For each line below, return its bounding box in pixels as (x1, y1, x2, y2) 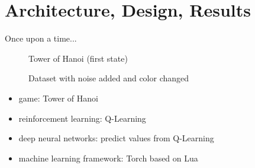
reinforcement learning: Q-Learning (18, 112, 146, 124)
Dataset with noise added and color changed (28, 72, 189, 84)
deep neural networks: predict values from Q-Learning (18, 132, 214, 144)
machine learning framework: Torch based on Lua (18, 151, 198, 164)
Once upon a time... (5, 32, 77, 45)
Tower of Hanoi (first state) (28, 52, 128, 64)
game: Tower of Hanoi (18, 91, 98, 104)
